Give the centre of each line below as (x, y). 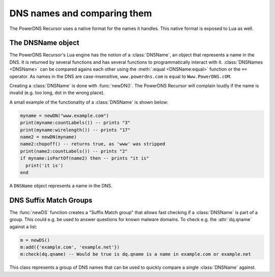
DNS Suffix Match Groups (51, 200)
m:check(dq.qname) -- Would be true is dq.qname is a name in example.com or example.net (136, 254)
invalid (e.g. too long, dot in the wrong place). (57, 93)
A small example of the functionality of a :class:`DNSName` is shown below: (89, 102)
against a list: (23, 227)
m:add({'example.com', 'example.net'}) (70, 247)
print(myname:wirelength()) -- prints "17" (75, 130)
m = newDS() (35, 240)
